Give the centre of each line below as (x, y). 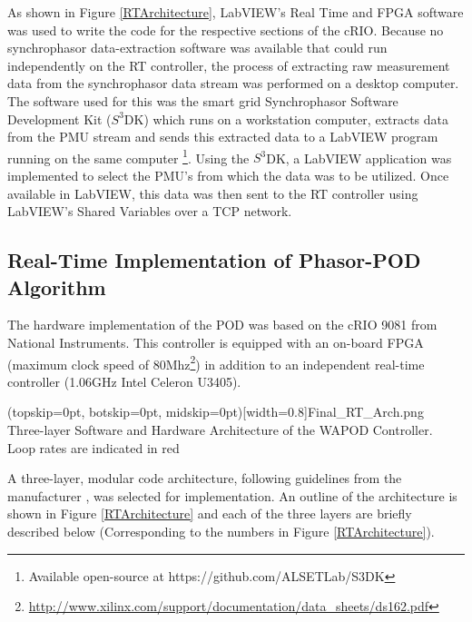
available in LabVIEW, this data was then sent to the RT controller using (213, 193)
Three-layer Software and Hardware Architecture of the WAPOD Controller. (220, 429)
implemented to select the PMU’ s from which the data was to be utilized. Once (228, 175)
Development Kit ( (59, 118)
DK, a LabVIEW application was (359, 158)
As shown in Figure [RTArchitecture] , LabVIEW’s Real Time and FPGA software (236, 12)
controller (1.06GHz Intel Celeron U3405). (124, 381)
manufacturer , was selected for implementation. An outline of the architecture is (232, 495)
